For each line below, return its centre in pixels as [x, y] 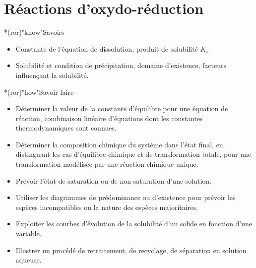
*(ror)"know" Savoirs [34, 32]
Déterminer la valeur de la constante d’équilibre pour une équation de [122, 108]
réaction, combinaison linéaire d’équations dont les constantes [109, 118]
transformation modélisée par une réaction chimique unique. [107, 164]
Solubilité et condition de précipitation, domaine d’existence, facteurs [121, 65]
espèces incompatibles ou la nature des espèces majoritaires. [107, 207]
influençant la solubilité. [52, 75]
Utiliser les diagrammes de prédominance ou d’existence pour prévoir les [126, 197]
